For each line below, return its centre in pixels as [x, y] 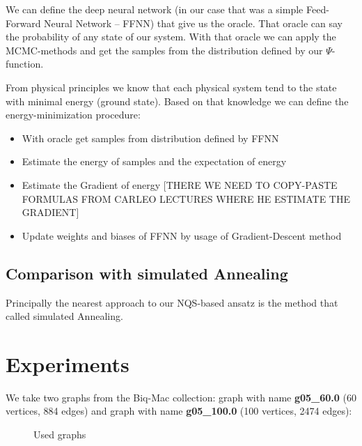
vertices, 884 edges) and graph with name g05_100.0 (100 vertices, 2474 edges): [179, 411]
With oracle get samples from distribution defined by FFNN [150, 138]
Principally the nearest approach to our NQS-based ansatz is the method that [172, 302]
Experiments [68, 363]
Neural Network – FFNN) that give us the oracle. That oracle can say [193, 23]
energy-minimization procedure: [73, 115]
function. [25, 64]
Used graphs [60, 435]
